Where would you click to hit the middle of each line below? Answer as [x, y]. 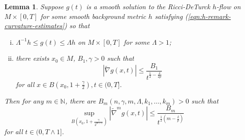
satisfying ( [171, 16]
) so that [77, 26]
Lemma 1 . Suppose [34, 6]
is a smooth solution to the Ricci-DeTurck [148, 6]
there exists [33, 58]
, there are [81, 100]
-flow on [229, 6]
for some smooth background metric [93, 16]
